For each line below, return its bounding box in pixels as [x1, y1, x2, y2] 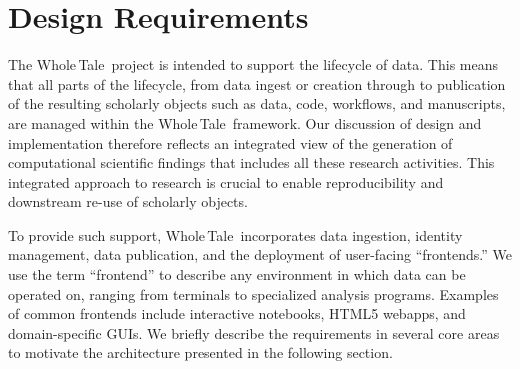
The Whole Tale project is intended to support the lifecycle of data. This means [8, 54, 498, 75]
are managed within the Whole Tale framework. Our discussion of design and [8, 112, 482, 133]
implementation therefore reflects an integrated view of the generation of [8, 132, 453, 153]
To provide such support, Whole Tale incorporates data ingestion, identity [8, 224, 463, 245]
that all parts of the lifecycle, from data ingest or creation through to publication [8, 73, 506, 94]
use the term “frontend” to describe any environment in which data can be [8, 264, 466, 285]
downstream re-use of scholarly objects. [8, 191, 248, 212]
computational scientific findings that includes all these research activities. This [8, 152, 495, 173]
